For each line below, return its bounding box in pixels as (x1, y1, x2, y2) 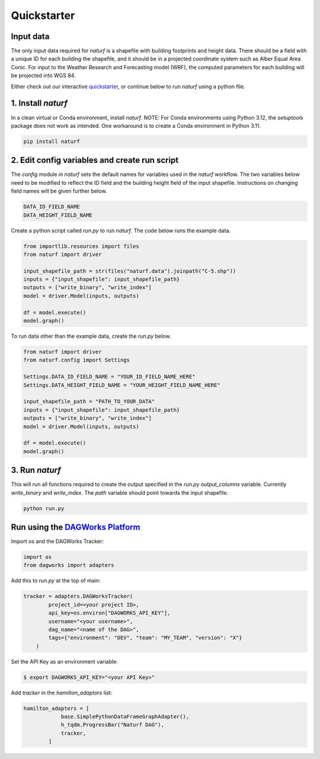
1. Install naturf (11, 98, 68, 108)
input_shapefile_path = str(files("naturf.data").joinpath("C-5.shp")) (23, 267, 236, 274)
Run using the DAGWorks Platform (11, 522, 140, 532)
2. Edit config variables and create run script (11, 155, 179, 165)
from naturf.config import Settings (23, 357, 130, 364)
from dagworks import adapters (23, 562, 115, 569)
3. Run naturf (11, 465, 62, 475)
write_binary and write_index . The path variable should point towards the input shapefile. (11, 489, 229, 496)
